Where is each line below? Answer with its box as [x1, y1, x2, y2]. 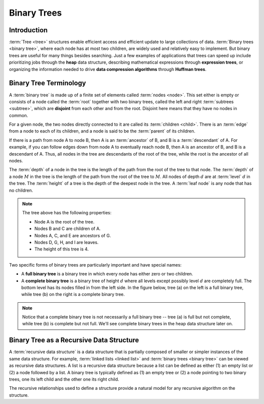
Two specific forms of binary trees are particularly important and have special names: [9, 262, 182, 268]
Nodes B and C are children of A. [34, 225, 101, 232]
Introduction [9, 26, 48, 34]
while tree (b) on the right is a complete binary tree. [21, 292, 125, 297]
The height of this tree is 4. [34, 246, 89, 252]
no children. [9, 187, 33, 193]
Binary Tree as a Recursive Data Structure [9, 336, 139, 344]
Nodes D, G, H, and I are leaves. [34, 239, 99, 245]
